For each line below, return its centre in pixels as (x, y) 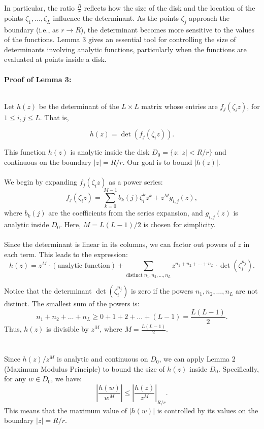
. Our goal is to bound (157, 162)
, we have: (66, 379)
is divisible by (68, 329)
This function (25, 152)
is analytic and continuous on (103, 359)
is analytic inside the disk (110, 152)
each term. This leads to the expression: (66, 254)
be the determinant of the (79, 106)
